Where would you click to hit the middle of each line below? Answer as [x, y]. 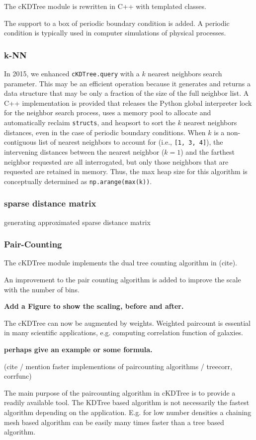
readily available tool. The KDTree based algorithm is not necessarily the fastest [127, 402]
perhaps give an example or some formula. [78, 349]
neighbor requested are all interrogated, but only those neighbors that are [116, 161]
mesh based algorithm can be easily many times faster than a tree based [114, 422]
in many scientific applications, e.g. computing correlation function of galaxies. [124, 332]
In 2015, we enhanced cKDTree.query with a [72, 73]
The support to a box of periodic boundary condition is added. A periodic [117, 23]
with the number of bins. [42, 289]
